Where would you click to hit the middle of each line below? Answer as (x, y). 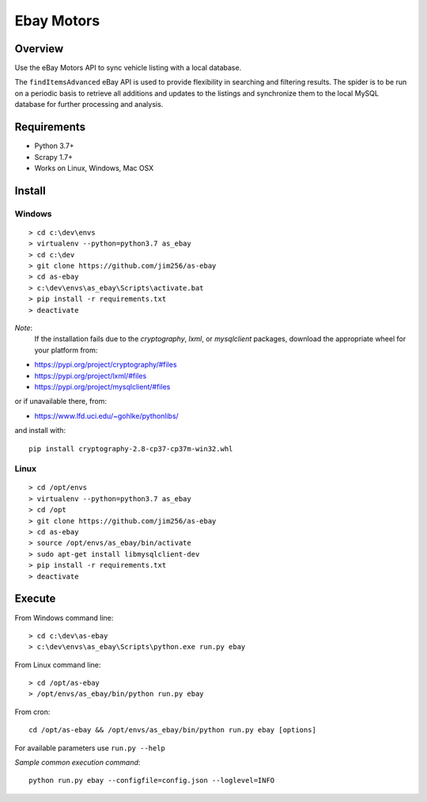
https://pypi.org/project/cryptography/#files (106, 365)
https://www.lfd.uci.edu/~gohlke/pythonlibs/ (107, 416)
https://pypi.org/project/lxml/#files (91, 375)
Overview (39, 49)
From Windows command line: (64, 618)
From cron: (32, 712)
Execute (35, 599)
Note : (24, 328)
